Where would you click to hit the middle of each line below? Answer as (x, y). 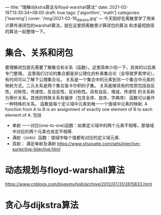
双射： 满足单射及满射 (34, 143)
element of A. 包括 (24, 115)
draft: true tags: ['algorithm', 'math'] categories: (93, 13)
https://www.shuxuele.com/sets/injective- (99, 143)
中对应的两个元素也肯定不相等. (42, 131)
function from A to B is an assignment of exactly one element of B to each (79, 109)
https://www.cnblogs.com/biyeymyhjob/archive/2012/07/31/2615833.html (79, 184)
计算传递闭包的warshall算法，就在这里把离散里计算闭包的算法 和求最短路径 (80, 25)
